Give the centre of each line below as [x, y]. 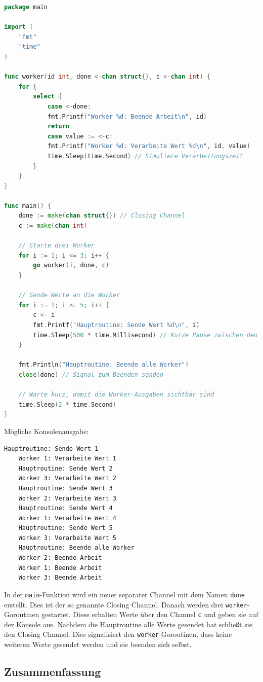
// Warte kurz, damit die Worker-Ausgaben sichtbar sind [116, 395]
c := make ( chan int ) [53, 226]
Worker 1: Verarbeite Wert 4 [67, 518]
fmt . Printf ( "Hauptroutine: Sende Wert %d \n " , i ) [116, 325]
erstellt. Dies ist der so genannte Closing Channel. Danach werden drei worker [126, 604]
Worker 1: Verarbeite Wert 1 [67, 459]
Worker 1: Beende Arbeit [60, 568]
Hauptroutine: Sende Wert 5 [65, 528]
